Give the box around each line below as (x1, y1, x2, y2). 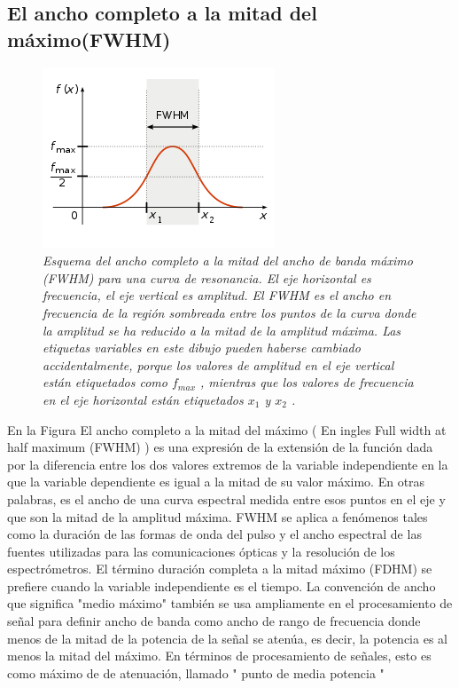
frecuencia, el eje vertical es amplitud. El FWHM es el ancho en (43, 286, 392, 304)
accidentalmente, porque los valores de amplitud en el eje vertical (43, 355, 394, 374)
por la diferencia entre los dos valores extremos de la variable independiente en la (7, 455, 448, 473)
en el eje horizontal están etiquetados (43, 390, 244, 408)
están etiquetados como (43, 373, 167, 391)
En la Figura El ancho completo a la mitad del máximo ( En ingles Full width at (7, 420, 447, 439)
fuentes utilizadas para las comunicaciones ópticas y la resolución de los (7, 542, 395, 560)
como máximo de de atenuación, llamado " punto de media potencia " (7, 663, 385, 682)
